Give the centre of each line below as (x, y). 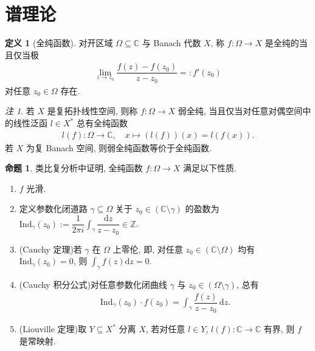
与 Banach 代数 (171, 43)
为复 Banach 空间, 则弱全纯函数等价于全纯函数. (119, 147)
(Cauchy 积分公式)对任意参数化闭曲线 (93, 284)
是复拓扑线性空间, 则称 (92, 111)
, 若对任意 (165, 329)
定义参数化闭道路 (53, 209)
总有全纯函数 (102, 123)
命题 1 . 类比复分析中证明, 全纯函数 (74, 168)
